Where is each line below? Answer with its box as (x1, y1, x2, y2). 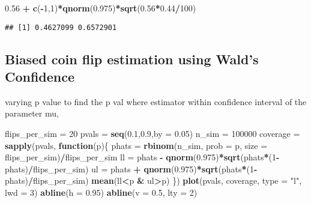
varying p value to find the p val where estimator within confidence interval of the (5, 95, 307, 108)
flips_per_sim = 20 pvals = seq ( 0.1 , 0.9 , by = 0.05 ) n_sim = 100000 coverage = (5, 127, 300, 140)
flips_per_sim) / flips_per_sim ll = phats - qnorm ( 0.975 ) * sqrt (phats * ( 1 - (5, 151, 280, 163)
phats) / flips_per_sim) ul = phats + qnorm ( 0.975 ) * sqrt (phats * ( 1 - (5, 162, 258, 175)
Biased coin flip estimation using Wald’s (5, 49, 259, 68)
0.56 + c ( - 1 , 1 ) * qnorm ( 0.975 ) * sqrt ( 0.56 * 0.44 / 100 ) (5, 2, 196, 14)
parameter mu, (5, 107, 59, 120)
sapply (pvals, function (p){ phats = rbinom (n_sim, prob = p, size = (5, 139, 268, 151)
